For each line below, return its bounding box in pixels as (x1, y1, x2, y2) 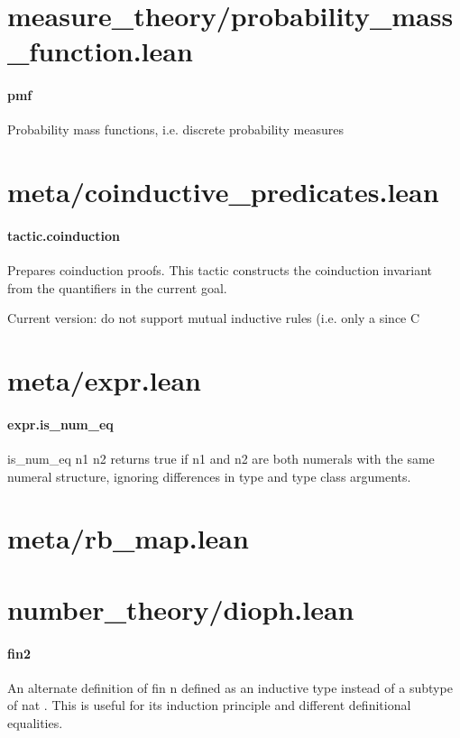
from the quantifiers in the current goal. (7, 278, 227, 297)
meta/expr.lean (7, 362, 201, 399)
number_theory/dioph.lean (7, 590, 354, 627)
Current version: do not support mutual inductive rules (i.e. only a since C (7, 309, 420, 327)
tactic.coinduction (7, 226, 120, 244)
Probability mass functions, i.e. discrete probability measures (7, 120, 345, 139)
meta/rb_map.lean (7, 520, 249, 557)
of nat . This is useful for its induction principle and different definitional (7, 696, 411, 715)
